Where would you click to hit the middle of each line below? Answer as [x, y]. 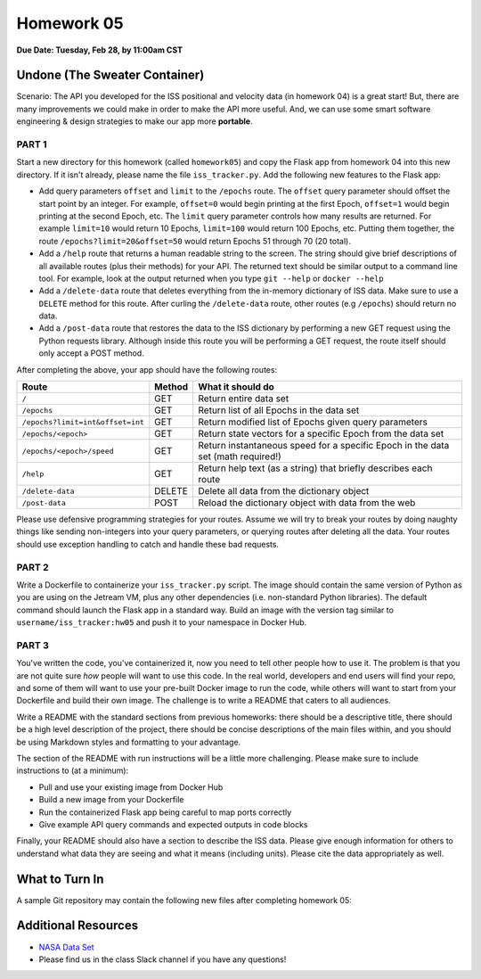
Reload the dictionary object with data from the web [307, 503]
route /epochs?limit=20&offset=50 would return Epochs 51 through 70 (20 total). [195, 241]
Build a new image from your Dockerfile [111, 800]
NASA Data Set [66, 947]
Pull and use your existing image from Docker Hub [131, 787]
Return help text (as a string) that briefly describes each [315, 468]
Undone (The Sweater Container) [110, 75]
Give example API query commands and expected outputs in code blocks [173, 824]
